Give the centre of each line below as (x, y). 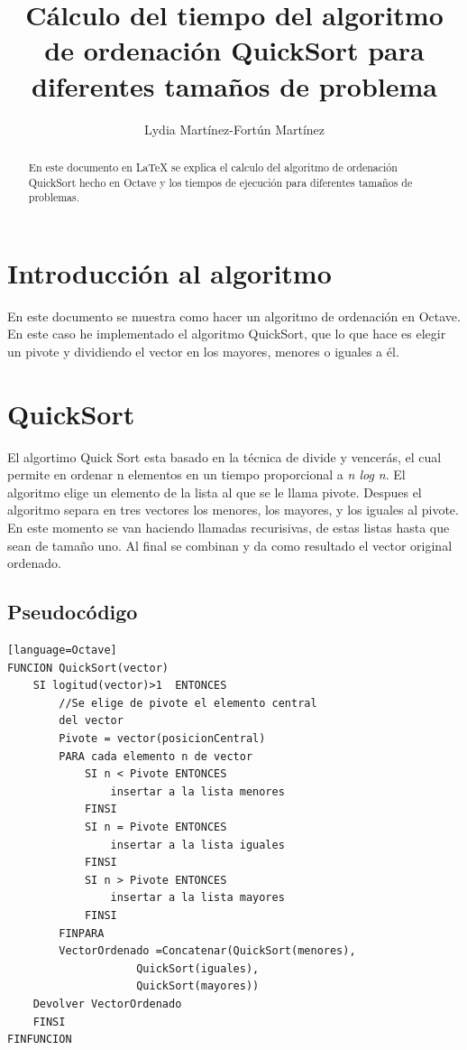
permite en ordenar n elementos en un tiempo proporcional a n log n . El (206, 474)
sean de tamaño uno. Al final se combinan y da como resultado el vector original (230, 545)
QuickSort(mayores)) (198, 986)
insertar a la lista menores (197, 791)
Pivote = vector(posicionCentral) (162, 739)
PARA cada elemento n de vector (156, 756)
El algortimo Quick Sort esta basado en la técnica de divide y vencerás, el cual (224, 456)
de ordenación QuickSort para (234, 50)
